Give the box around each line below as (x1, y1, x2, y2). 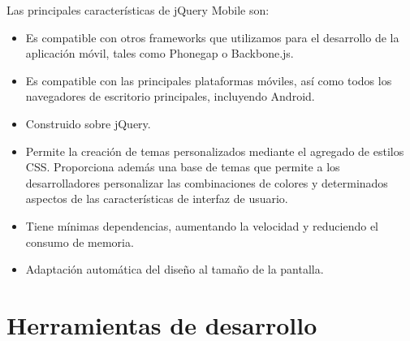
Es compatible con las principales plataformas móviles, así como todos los (25, 71, 392, 88)
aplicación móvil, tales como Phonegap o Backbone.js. (25, 45, 294, 62)
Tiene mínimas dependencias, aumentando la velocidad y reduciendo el (25, 217, 378, 234)
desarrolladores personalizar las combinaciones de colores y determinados (25, 174, 388, 191)
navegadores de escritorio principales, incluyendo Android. (25, 88, 315, 105)
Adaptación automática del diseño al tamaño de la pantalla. (25, 261, 324, 278)
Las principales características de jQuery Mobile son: (6, 2, 270, 18)
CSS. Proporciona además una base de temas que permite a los (25, 158, 340, 175)
